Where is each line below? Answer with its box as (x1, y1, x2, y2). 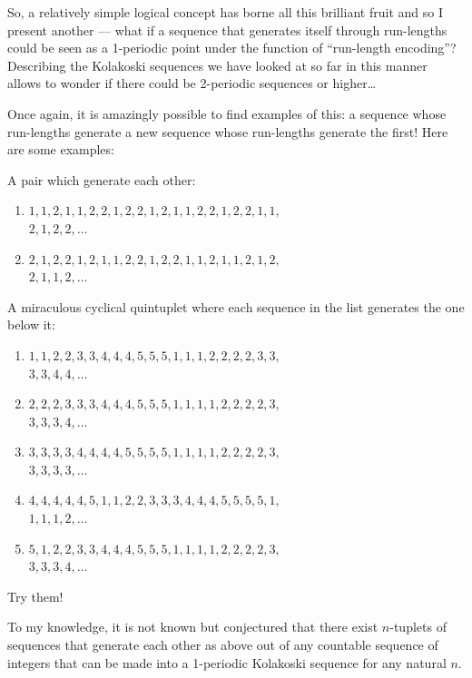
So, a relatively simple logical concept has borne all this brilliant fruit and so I (7, 3, 443, 21)
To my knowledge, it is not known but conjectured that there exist (7, 617, 379, 636)
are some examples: (7, 140, 114, 159)
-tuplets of (389, 617, 447, 636)
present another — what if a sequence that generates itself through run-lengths (7, 20, 447, 39)
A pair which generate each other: (7, 170, 196, 189)
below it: (7, 315, 55, 334)
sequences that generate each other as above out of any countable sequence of (7, 635, 438, 654)
